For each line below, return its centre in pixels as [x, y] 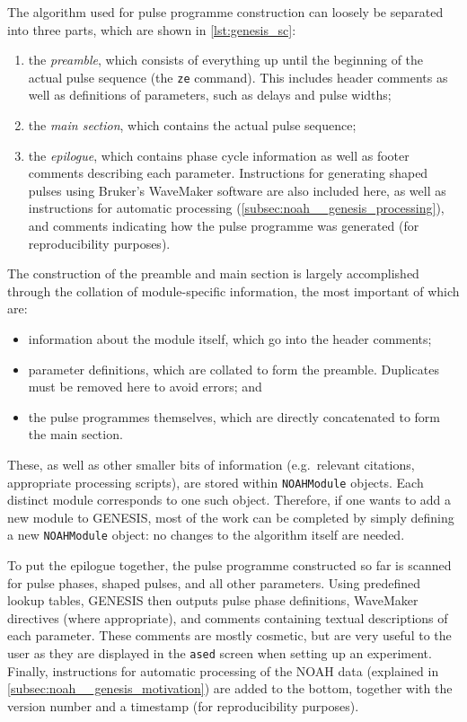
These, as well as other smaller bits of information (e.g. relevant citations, [211, 464]
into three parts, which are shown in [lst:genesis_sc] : [152, 29]
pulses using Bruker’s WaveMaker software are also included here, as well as [237, 190]
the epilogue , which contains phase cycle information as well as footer [219, 155]
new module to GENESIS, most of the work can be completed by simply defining [231, 517]
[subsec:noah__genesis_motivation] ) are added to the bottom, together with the [230, 688]
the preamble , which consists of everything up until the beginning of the [226, 60]
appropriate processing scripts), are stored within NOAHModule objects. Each [216, 482]
